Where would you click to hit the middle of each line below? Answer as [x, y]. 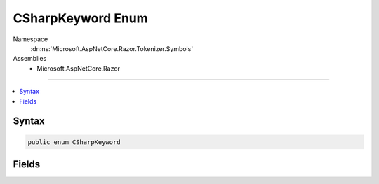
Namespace [31, 39]
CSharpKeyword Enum [81, 18]
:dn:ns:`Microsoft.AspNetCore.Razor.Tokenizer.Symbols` [112, 48]
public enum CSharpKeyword [74, 142]
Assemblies [30, 59]
